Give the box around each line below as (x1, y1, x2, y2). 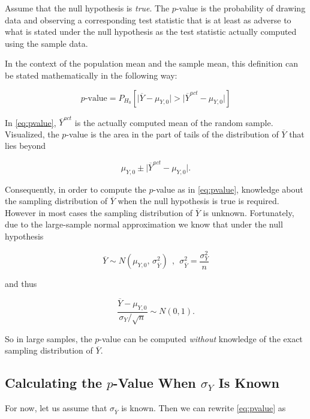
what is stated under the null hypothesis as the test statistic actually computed (5, 25, 297, 38)
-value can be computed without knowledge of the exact (99, 332, 303, 345)
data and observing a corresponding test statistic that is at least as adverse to (5, 13, 291, 26)
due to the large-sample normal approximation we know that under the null (5, 218, 283, 231)
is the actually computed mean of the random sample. (74, 116, 273, 128)
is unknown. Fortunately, (203, 206, 294, 219)
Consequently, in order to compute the (5, 182, 146, 195)
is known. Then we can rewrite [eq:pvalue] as (121, 402, 286, 414)
